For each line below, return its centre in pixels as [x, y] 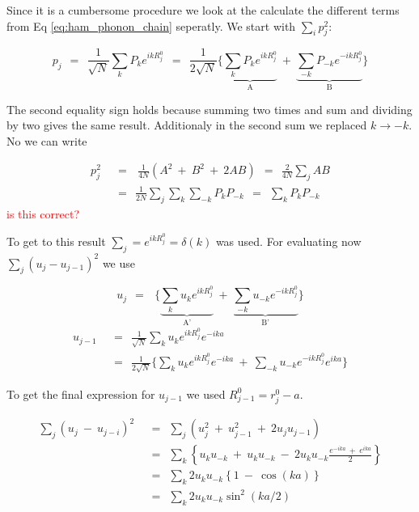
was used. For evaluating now [288, 241]
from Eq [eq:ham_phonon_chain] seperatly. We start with [151, 25]
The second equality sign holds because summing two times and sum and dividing [209, 109]
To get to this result [56, 241]
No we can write [47, 140]
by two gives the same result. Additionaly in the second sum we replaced [187, 125]
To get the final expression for [81, 394]
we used [206, 394]
